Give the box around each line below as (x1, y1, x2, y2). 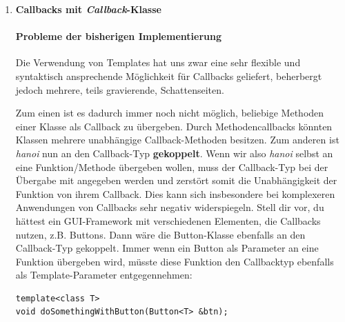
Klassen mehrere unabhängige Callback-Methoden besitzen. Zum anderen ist (15, 132, 339, 147)
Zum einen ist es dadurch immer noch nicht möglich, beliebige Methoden (15, 105, 324, 120)
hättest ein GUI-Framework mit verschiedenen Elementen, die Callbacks (15, 213, 321, 228)
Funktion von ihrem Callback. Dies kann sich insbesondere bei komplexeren (15, 186, 335, 201)
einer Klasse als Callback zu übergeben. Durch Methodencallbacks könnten (15, 119, 333, 133)
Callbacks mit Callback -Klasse (15, 2, 161, 16)
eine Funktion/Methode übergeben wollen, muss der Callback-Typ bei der (15, 159, 328, 174)
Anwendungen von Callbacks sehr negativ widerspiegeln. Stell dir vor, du (15, 200, 324, 214)
